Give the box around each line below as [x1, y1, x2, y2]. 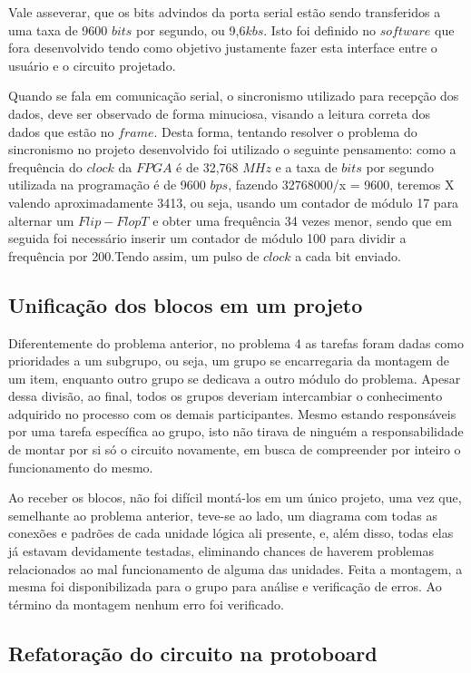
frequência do [8, 157, 83, 176]
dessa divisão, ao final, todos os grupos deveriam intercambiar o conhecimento [8, 386, 443, 405]
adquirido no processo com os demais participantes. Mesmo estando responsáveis [8, 404, 456, 423]
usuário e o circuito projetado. [8, 55, 176, 74]
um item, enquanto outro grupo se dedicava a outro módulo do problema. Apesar [8, 368, 461, 387]
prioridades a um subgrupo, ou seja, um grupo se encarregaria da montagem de [8, 351, 449, 370]
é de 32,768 [176, 157, 239, 176]
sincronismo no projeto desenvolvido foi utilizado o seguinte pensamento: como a [8, 140, 456, 159]
